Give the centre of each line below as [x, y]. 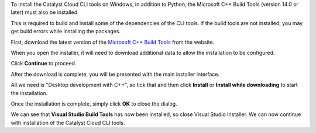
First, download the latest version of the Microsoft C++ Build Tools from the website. [113, 42]
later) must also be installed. [45, 12]
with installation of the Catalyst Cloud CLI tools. [68, 123]
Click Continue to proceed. [44, 64]
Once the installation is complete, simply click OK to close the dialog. [94, 104]
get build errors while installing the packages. [66, 32]
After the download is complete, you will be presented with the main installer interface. [115, 74]
